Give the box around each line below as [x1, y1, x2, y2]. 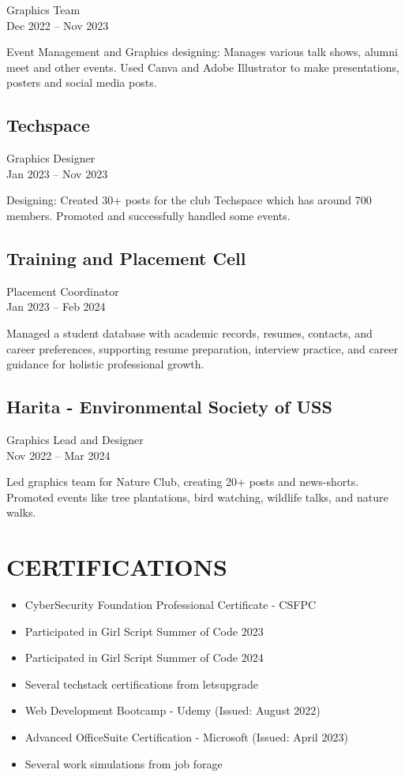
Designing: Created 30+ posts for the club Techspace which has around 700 [6, 192, 372, 208]
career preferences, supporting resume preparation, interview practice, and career [6, 340, 399, 357]
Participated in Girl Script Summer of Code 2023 [24, 622, 264, 639]
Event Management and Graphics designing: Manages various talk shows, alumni [6, 43, 398, 60]
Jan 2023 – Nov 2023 [6, 165, 108, 181]
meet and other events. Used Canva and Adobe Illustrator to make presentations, [6, 58, 399, 75]
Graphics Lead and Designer [6, 431, 144, 447]
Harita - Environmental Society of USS [6, 394, 332, 419]
